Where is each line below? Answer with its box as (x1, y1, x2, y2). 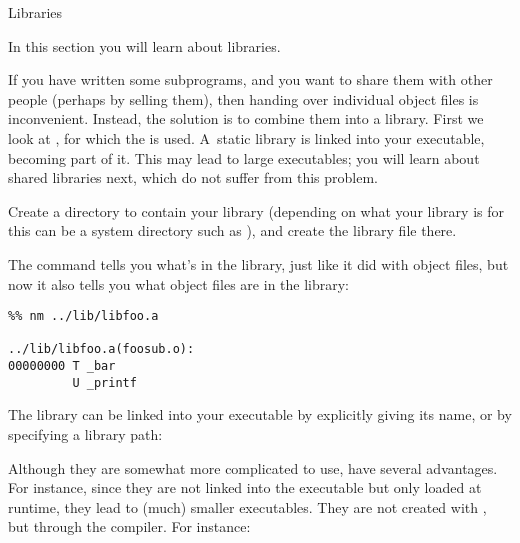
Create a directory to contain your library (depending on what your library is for (8, 200, 504, 221)
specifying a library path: (8, 424, 163, 444)
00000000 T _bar (8, 359, 116, 374)
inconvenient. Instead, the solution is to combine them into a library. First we (8, 108, 484, 129)
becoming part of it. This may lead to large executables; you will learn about (8, 147, 480, 168)
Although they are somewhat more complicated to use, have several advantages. (8, 457, 498, 478)
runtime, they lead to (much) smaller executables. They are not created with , (8, 496, 487, 517)
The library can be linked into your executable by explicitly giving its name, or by (8, 404, 512, 425)
